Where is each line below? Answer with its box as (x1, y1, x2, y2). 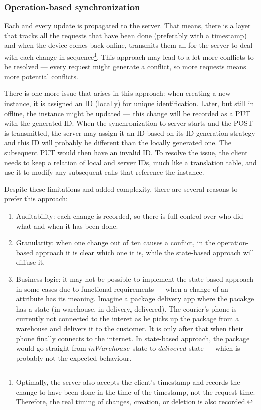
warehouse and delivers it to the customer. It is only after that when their (16, 323, 243, 333)
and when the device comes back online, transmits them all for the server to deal (4, 40, 253, 50)
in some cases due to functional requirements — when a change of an (16, 283, 228, 294)
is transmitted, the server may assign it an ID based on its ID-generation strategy (4, 127, 255, 138)
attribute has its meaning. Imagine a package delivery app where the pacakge (16, 293, 254, 304)
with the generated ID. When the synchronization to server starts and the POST (4, 118, 253, 128)
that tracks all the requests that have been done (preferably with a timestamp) (4, 30, 247, 40)
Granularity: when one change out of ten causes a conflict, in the (16, 237, 215, 248)
